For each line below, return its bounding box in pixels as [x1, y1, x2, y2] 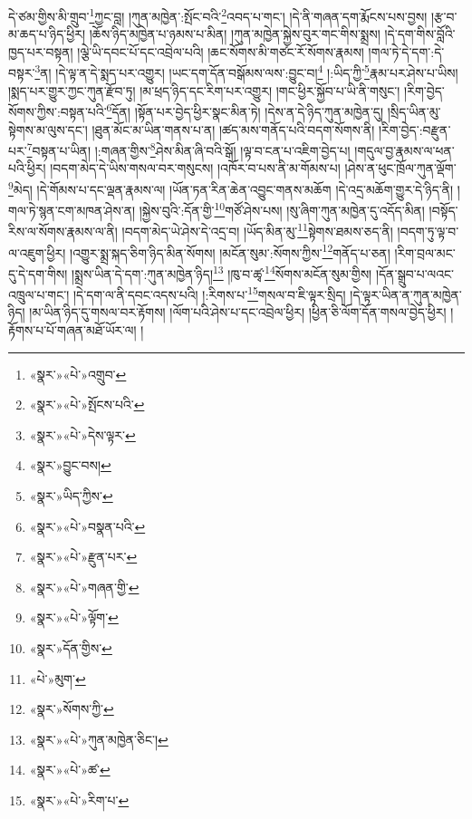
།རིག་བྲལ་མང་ [394, 243, 456, 262]
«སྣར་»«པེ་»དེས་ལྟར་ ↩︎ [29, 425, 136, 444]
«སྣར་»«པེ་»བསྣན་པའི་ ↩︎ [29, 516, 146, 535]
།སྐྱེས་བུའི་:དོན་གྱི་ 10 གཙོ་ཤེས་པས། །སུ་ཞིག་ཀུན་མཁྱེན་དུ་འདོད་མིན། [139, 198, 425, 219]
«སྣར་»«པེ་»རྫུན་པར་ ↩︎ [29, 547, 138, 566]
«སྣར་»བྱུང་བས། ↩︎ [29, 456, 111, 475]
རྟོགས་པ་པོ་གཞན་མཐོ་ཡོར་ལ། [8, 321, 137, 340]
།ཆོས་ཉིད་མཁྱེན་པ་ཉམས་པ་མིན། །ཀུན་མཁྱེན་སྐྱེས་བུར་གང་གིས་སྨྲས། [89, 24, 380, 43]
